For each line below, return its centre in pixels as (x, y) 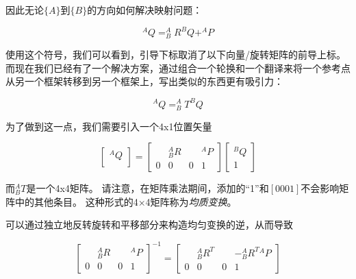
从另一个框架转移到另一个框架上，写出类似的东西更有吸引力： (144, 81)
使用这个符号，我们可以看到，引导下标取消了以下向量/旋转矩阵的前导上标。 (176, 54)
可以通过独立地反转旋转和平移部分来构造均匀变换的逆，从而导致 (149, 225)
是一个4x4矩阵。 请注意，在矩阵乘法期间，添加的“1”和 (148, 188)
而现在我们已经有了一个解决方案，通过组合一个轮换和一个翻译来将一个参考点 (178, 68)
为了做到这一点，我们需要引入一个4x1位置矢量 (109, 126)
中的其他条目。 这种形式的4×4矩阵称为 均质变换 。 (126, 201)
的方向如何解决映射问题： (145, 10)
